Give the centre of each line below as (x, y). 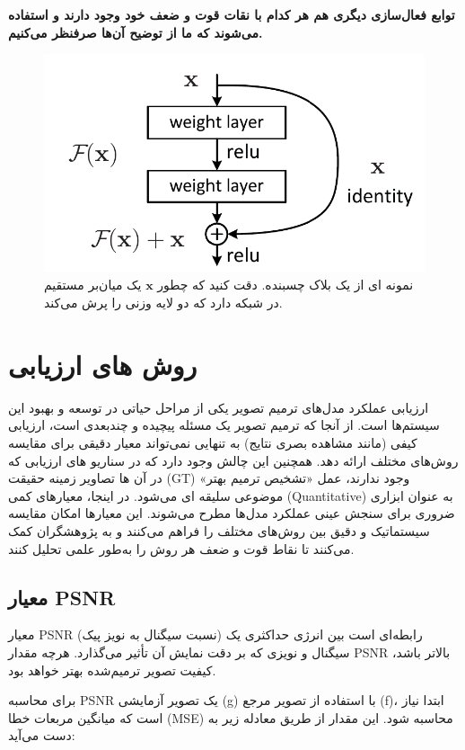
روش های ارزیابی (103, 364)
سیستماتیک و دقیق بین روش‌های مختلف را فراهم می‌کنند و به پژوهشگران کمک (219, 530)
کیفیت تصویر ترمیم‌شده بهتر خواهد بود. (112, 670)
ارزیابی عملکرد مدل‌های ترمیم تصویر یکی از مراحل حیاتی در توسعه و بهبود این (219, 407)
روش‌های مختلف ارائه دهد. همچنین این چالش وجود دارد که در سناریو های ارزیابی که (233, 460)
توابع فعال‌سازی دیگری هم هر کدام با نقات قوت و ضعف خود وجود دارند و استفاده (232, 14)
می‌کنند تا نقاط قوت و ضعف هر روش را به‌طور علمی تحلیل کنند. (181, 548)
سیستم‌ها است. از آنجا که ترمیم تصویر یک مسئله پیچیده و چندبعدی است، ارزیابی (224, 425)
